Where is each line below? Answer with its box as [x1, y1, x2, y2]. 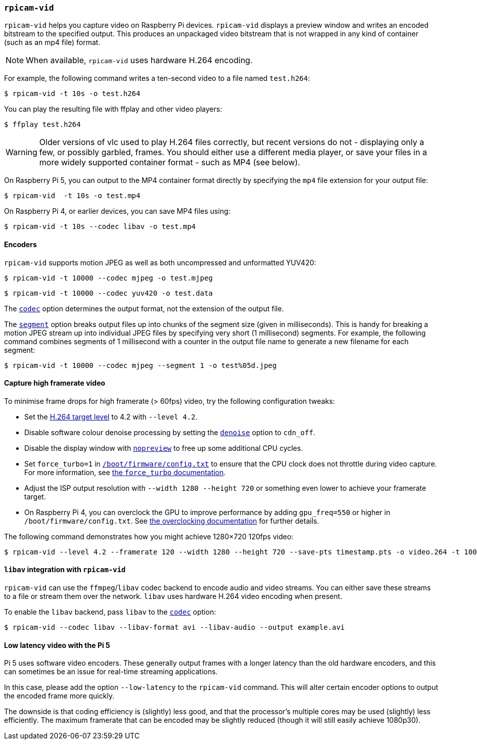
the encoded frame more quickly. [4, 691, 115, 701]
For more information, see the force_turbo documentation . [24, 468, 226, 477]
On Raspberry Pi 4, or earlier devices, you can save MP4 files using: [4, 207, 230, 216]
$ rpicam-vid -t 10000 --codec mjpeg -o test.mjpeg [4, 273, 213, 282]
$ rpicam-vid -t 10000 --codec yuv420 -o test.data [4, 289, 213, 297]
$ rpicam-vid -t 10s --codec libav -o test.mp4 [4, 222, 196, 231]
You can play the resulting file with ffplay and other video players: [4, 105, 222, 114]
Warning [6, 147, 37, 158]
